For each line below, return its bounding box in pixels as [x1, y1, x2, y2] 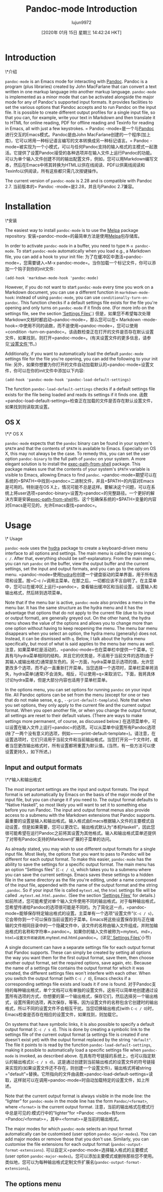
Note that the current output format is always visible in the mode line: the [5, 1093, 151, 1099]
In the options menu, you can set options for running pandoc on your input [5, 687, 152, 693]
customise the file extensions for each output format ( [5, 1141, 113, 1147]
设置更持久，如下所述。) [5, 749, 52, 754]
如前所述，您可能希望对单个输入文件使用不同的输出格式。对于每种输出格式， [5, 898, 158, 904]
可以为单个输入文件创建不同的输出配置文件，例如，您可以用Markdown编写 [5, 156, 154, 161]
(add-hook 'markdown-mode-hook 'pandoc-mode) [5, 276, 98, 280]
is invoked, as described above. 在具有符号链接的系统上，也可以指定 [15, 1053, 152, 1059]
